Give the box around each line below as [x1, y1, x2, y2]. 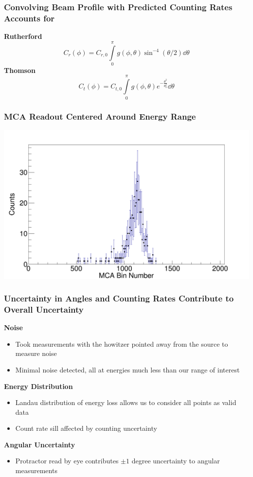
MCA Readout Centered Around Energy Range [4, 110, 196, 122]
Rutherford [4, 31, 42, 41]
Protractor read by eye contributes [15, 456, 119, 466]
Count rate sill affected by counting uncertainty [15, 423, 157, 433]
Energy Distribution [4, 381, 73, 391]
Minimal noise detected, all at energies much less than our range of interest [15, 364, 240, 374]
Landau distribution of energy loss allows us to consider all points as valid [15, 397, 236, 407]
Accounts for [4, 12, 55, 24]
